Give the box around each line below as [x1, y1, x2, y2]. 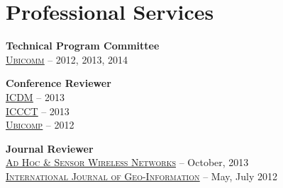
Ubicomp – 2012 [6, 117, 74, 132]
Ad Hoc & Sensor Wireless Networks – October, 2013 [6, 155, 249, 170]
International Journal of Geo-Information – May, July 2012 [6, 168, 277, 183]
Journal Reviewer [6, 141, 94, 155]
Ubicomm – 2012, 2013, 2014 [6, 52, 128, 66]
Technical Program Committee [6, 38, 160, 53]
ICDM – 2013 [6, 89, 65, 104]
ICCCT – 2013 [6, 103, 70, 118]
